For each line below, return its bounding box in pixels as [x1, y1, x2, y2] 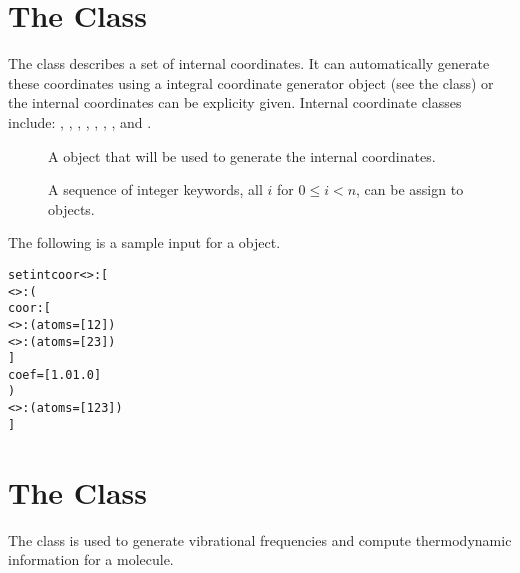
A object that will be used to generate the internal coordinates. [48, 145, 436, 166]
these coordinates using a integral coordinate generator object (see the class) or [8, 72, 494, 93]
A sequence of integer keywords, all [48, 179, 263, 200]
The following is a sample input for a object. [8, 232, 281, 253]
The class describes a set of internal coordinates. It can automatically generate [8, 53, 490, 74]
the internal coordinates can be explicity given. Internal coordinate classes [8, 92, 462, 113]
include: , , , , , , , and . [8, 111, 152, 132]
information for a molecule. [8, 549, 174, 570]
